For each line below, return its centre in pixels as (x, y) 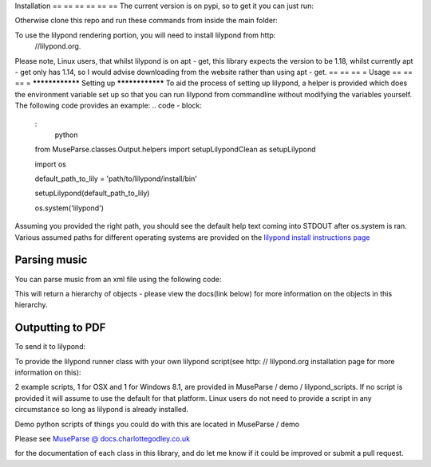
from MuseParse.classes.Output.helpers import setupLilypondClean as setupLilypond (175, 149)
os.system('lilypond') (69, 208)
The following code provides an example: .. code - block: (109, 106)
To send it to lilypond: (50, 347)
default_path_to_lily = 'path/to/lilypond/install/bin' (116, 179)
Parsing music (51, 260)
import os (51, 164)
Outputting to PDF (60, 328)
